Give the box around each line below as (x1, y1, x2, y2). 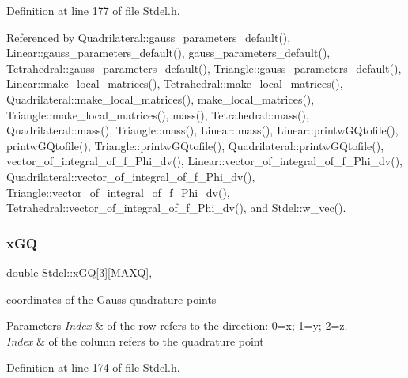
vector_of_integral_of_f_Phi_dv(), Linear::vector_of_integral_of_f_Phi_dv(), (6, 153, 403, 169)
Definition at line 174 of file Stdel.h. (6, 359, 180, 376)
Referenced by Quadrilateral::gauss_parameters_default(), (6, 28, 291, 45)
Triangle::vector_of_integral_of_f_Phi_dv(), (6, 183, 230, 200)
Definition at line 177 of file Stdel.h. (6, 2, 180, 18)
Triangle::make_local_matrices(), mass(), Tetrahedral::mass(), (6, 106, 309, 123)
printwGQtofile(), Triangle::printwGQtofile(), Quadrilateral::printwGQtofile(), (6, 137, 384, 153)
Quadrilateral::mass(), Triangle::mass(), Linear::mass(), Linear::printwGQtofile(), (6, 122, 399, 138)
